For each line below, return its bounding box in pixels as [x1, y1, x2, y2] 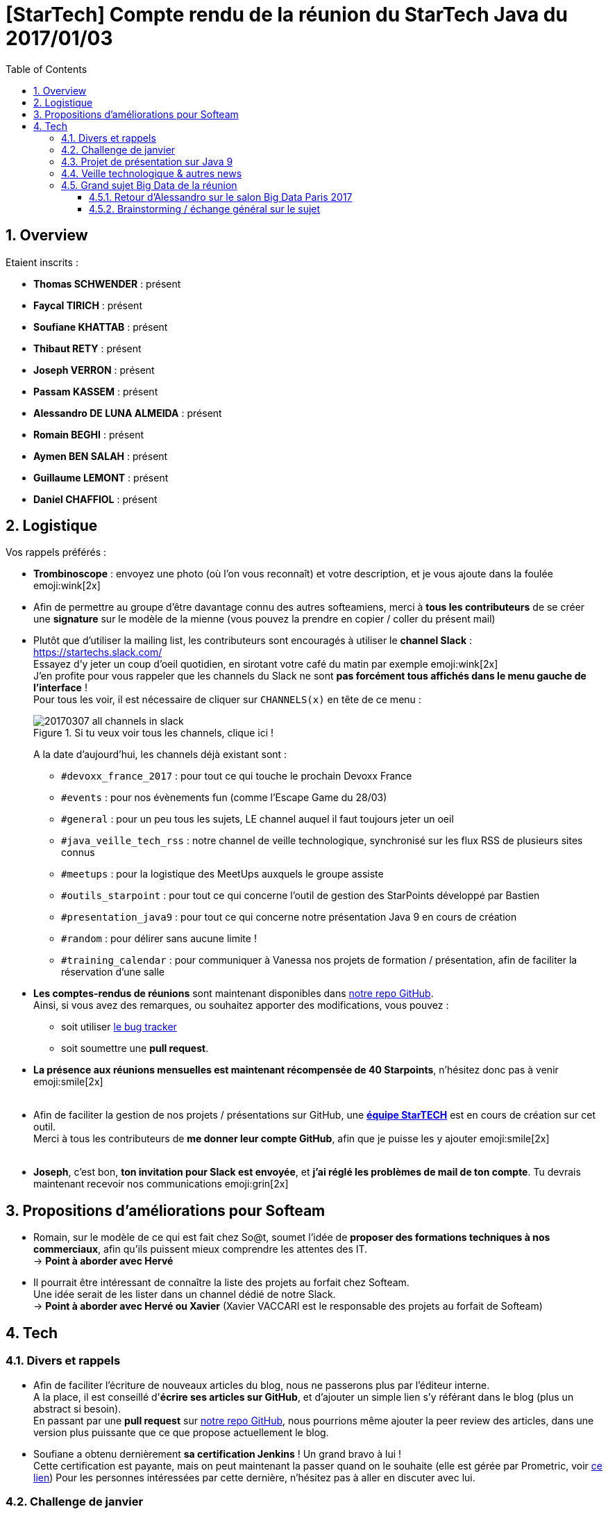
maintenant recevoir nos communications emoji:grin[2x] [33, 1178, 289, 1190]
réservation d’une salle [61, 966, 164, 978]
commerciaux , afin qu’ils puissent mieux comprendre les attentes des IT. [33, 1243, 368, 1256]
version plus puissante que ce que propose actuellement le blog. [33, 1426, 329, 1438]
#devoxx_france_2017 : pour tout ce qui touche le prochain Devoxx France [61, 770, 412, 782]
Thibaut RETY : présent [33, 342, 142, 354]
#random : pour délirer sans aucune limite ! [61, 932, 257, 945]
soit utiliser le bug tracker [61, 1021, 177, 1033]
